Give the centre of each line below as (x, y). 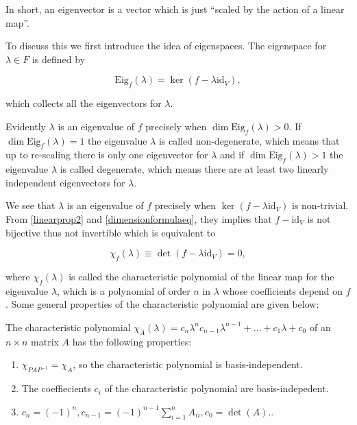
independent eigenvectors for (65, 182)
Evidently (26, 126)
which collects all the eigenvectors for (84, 103)
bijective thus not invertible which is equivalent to (111, 232)
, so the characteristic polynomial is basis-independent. (188, 364)
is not (319, 218)
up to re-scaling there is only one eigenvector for (107, 155)
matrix (45, 341)
